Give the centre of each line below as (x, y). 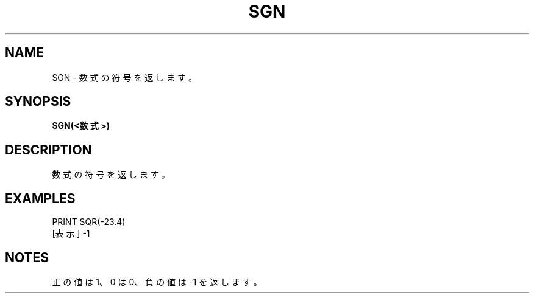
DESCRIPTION (48, 150)
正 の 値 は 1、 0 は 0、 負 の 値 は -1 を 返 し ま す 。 (157, 282)
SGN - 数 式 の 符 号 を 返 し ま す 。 (125, 77)
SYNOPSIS (38, 102)
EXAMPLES (40, 198)
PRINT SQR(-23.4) (89, 222)
